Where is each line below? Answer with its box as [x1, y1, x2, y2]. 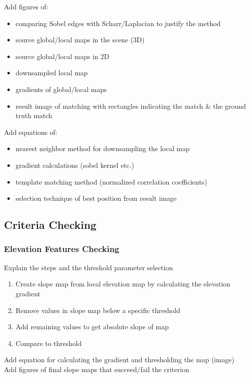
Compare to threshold [15, 338, 82, 348]
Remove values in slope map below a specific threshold [15, 305, 180, 315]
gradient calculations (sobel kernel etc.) [15, 159, 134, 170]
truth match [15, 110, 53, 121]
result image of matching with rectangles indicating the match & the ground [15, 100, 246, 111]
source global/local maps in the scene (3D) [15, 34, 145, 45]
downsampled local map [15, 67, 88, 78]
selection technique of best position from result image [15, 193, 177, 203]
